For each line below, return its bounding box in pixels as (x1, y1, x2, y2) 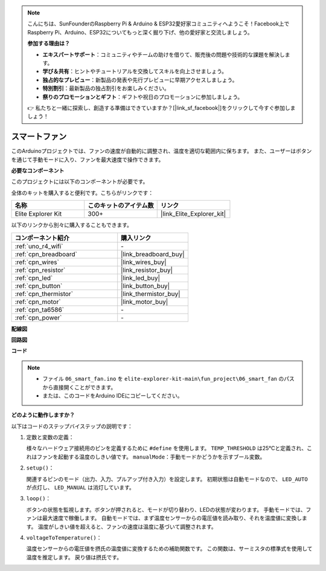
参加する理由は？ (27, 40, 70, 47)
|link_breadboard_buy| (121, 250, 185, 258)
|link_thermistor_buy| (121, 289, 181, 298)
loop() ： (26, 495, 51, 502)
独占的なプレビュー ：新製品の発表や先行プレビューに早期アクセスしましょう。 (42, 76, 238, 83)
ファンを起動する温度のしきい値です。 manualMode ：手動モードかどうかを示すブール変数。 (36, 453, 266, 460)
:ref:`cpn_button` (14, 282, 63, 290)
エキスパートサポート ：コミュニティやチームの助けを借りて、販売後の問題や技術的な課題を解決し (42, 51, 285, 58)
